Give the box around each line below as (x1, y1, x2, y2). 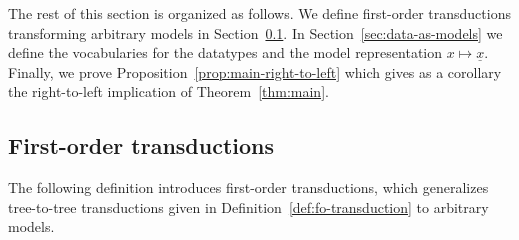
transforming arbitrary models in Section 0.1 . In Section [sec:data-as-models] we (8, 22, 503, 43)
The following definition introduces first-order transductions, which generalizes (8, 177, 489, 198)
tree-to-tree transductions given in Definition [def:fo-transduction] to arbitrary (8, 196, 489, 217)
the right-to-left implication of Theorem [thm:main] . (8, 81, 329, 102)
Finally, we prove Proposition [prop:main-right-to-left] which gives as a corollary (8, 61, 502, 82)
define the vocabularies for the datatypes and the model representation (8, 42, 443, 63)
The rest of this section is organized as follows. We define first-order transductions (8, 3, 511, 23)
